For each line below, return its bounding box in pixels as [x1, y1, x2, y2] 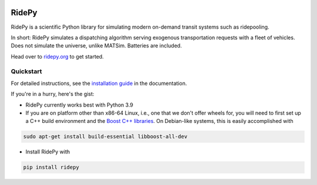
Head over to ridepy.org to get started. [11, 53, 104, 60]
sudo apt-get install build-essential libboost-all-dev [23, 133, 188, 140]
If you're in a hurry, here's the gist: [11, 91, 95, 98]
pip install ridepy [23, 164, 79, 171]
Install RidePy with [25, 148, 70, 155]
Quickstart [11, 67, 42, 76]
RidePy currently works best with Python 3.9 [25, 101, 133, 108]
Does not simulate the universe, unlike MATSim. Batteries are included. [11, 42, 182, 49]
